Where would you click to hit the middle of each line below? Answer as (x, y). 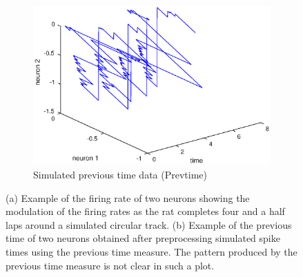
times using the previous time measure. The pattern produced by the (151, 252)
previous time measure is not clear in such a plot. (110, 265)
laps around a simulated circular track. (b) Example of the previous (149, 224)
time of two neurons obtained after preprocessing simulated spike (143, 238)
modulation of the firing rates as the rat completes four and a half (145, 211)
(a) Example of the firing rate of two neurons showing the (128, 197)
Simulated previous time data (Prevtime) (120, 175)
